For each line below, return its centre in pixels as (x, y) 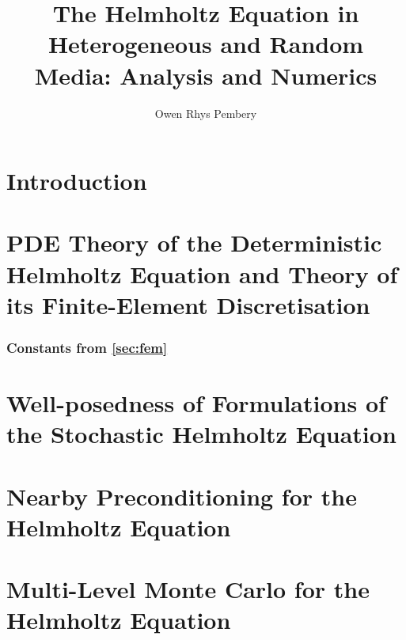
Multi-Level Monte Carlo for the (188, 589)
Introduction (77, 181)
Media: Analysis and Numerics (206, 75)
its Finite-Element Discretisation (188, 304)
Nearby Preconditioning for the (182, 496)
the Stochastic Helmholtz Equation (201, 434)
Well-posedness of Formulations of (196, 403)
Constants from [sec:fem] (87, 347)
